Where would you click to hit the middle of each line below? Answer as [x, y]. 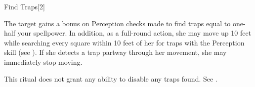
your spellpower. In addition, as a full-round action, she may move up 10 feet [134, 33]
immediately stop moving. [43, 62]
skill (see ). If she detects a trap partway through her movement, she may [115, 52]
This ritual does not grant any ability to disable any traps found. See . [111, 78]
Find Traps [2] [24, 6]
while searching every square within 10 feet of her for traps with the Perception [124, 42]
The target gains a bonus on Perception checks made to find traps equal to [117, 23]
